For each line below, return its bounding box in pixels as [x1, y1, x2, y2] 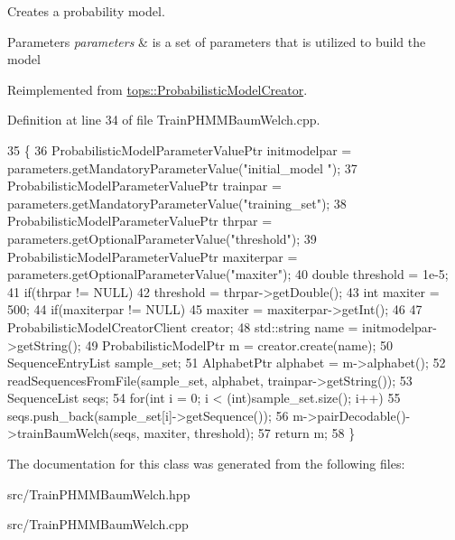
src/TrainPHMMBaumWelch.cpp [7, 515, 189, 534]
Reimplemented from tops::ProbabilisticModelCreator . [7, 79, 308, 98]
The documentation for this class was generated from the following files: [7, 454, 405, 473]
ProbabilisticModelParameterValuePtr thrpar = [7, 211, 273, 230]
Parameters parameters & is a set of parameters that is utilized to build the [7, 32, 426, 51]
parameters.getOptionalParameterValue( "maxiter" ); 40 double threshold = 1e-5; [7, 265, 449, 284]
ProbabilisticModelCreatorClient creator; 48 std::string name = [7, 317, 358, 336]
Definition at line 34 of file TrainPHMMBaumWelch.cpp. [7, 110, 320, 129]
